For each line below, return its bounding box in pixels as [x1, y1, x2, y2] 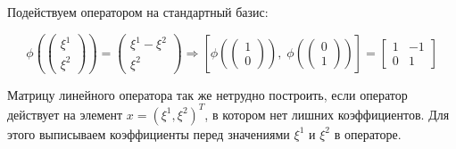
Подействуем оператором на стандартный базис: [7, 3, 269, 21]
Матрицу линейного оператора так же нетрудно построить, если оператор [7, 85, 408, 103]
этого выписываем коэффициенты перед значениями [7, 124, 290, 143]
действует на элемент [7, 104, 123, 123]
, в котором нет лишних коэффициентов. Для [204, 104, 450, 123]
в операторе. [334, 124, 402, 143]
